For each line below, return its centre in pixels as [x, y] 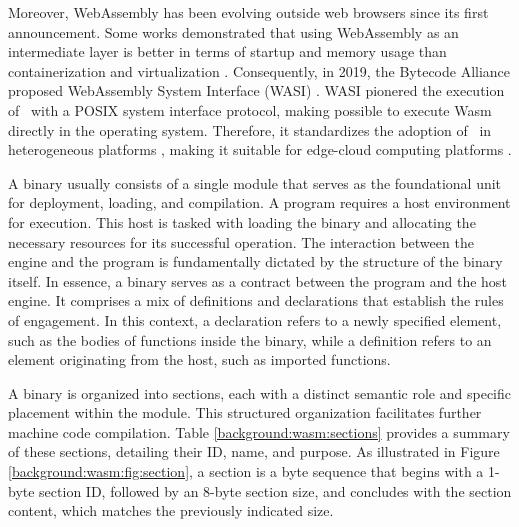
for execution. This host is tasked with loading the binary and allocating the [242, 221]
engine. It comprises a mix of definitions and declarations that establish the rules [256, 300]
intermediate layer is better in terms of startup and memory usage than [227, 51]
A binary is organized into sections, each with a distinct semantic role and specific [259, 392]
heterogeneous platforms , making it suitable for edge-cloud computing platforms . [260, 149]
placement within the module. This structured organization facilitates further [245, 412]
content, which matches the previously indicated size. [171, 510]
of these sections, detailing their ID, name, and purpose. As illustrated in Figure [254, 451]
